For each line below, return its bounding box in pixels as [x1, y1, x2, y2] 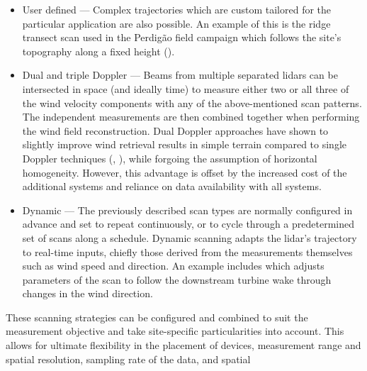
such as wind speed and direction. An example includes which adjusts [22, 258, 324, 273]
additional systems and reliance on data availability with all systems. [22, 179, 322, 194]
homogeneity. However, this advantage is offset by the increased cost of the [22, 165, 347, 179]
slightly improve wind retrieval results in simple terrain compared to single [22, 137, 347, 152]
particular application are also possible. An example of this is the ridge [22, 16, 331, 31]
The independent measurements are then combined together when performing [22, 109, 360, 124]
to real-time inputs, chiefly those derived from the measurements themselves [22, 244, 353, 259]
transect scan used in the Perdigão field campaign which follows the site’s [22, 30, 341, 45]
